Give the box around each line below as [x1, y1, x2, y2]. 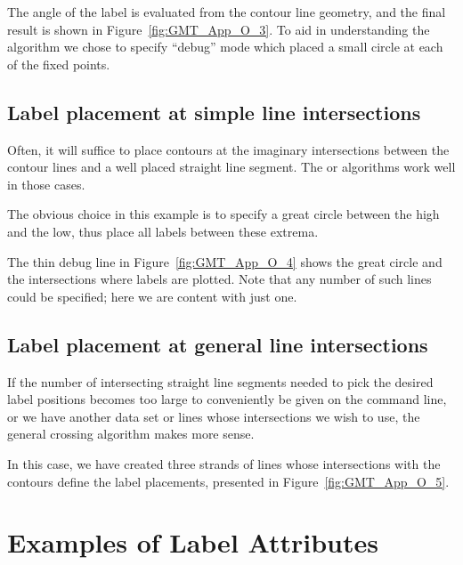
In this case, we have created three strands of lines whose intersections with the [7, 454, 441, 472]
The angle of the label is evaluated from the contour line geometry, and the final [7, 3, 446, 20]
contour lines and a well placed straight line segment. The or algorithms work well [7, 157, 456, 176]
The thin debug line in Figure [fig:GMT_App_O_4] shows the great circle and [7, 252, 443, 270]
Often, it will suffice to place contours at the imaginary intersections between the [7, 140, 450, 158]
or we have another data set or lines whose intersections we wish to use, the [7, 407, 420, 425]
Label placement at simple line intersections [7, 98, 421, 125]
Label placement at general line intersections [7, 330, 428, 358]
